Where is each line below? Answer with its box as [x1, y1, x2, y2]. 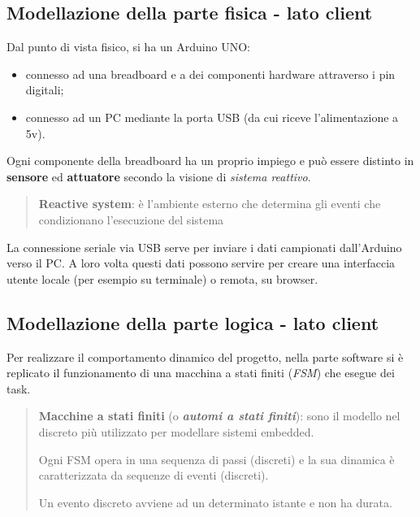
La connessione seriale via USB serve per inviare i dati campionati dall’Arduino [6, 238, 402, 255]
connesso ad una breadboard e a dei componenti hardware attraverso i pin [25, 65, 396, 82]
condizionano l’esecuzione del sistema [38, 211, 224, 228]
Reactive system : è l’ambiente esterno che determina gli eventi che [38, 195, 381, 212]
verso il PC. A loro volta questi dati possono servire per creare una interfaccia [6, 254, 396, 272]
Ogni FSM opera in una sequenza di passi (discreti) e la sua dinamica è [38, 450, 395, 467]
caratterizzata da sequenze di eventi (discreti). [38, 467, 269, 484]
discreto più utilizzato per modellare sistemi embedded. [38, 423, 314, 440]
